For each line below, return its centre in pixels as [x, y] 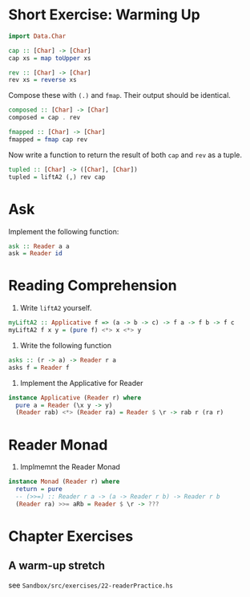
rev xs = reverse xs [43, 80]
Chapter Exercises [71, 536]
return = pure [39, 489]
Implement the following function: [64, 231]
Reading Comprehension [93, 286]
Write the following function [66, 345]
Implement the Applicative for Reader [81, 383]
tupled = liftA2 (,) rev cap [57, 177]
